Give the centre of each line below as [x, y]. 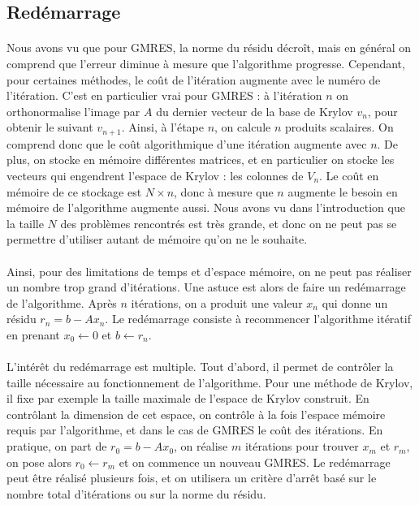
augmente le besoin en [343, 191]
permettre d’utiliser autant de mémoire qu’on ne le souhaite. [157, 239]
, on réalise [201, 446]
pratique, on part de [57, 446]
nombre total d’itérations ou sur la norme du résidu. [136, 493]
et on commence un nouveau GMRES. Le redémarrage [255, 462]
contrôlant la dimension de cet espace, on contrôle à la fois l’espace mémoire [196, 414]
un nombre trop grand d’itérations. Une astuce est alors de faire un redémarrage [206, 287]
